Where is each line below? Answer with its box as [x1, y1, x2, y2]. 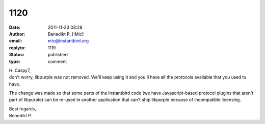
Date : [9, 24, 21, 30]
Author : [9, 31, 26, 37]
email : [9, 38, 22, 44]
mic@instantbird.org [48, 38, 89, 44]
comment [48, 59, 67, 64]
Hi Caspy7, [9, 67, 31, 73]
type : [9, 59, 21, 64]
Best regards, [9, 105, 36, 112]
